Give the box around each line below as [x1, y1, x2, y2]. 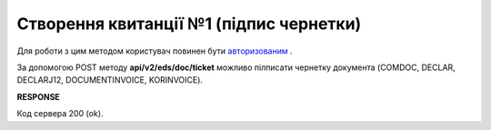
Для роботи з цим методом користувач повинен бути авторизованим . [16, 45, 293, 56]
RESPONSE [16, 91, 61, 102]
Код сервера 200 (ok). [16, 108, 104, 119]
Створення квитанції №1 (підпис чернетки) [16, 14, 362, 34]
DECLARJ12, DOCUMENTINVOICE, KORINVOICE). [16, 75, 204, 85]
